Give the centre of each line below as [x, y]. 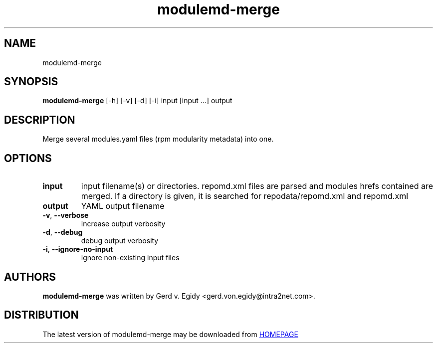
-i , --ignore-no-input [78, 249]
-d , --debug [63, 232]
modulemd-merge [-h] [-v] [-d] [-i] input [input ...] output [137, 101]
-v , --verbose [66, 215]
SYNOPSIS [31, 82]
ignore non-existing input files [130, 258]
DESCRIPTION [40, 120]
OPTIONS [28, 158]
